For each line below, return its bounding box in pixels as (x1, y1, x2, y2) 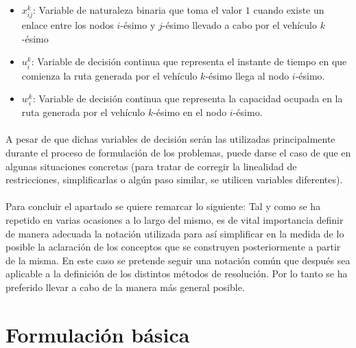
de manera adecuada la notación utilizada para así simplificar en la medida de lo (5, 226, 344, 240)
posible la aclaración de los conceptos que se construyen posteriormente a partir (5, 240, 341, 254)
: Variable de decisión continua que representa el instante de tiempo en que (31, 54, 347, 69)
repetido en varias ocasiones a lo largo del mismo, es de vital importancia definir (5, 213, 344, 227)
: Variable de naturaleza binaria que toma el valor (33, 3, 243, 16)
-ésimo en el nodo (153, 105, 227, 119)
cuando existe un (253, 3, 324, 16)
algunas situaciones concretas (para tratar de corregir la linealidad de (5, 159, 297, 173)
